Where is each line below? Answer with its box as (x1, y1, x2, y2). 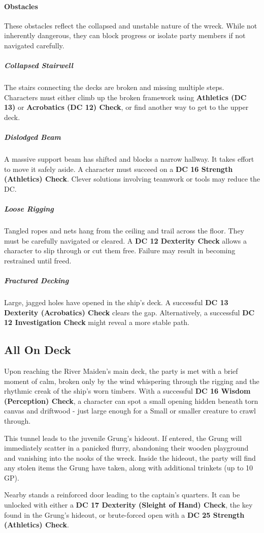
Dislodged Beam (4, 132, 61, 142)
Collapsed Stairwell (4, 60, 73, 71)
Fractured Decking (4, 275, 69, 285)
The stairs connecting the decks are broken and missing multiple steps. (4, 82, 224, 93)
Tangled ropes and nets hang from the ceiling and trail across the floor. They (4, 225, 245, 236)
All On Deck (4, 342, 71, 358)
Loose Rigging (4, 203, 54, 214)
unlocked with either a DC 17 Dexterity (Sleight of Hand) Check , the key (4, 499, 253, 510)
